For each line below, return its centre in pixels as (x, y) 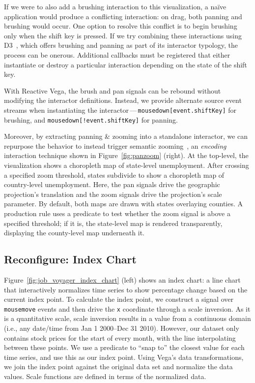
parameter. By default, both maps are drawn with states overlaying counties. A (124, 204)
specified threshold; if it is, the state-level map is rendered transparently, (113, 223)
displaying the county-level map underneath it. (74, 233)
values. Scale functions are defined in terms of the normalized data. (105, 376)
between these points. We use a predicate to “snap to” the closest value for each (124, 347)
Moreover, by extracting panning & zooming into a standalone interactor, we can (126, 136)
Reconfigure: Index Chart (70, 259)
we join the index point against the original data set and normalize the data (118, 367)
